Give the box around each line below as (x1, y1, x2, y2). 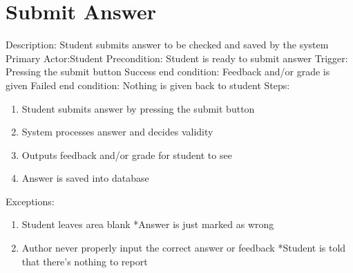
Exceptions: (6, 194, 55, 208)
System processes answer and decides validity (21, 124, 213, 139)
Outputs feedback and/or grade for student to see (21, 147, 232, 162)
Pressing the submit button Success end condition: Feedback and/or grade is (6, 64, 330, 79)
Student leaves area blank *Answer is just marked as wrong (21, 217, 274, 232)
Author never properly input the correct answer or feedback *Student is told (21, 241, 346, 255)
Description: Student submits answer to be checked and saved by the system (6, 37, 329, 52)
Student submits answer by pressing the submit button (21, 101, 255, 115)
